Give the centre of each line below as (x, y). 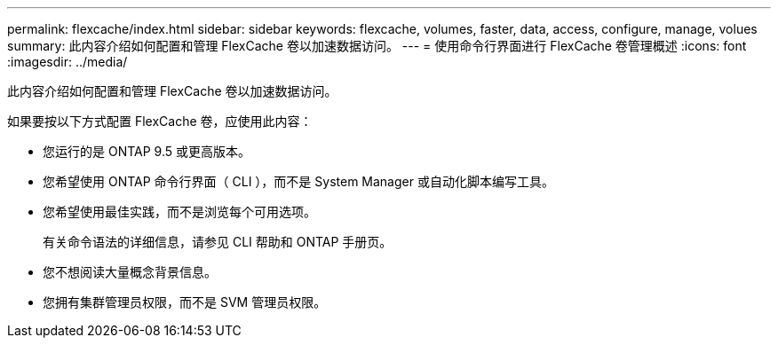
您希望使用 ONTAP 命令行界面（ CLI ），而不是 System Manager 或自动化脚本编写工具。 (298, 181)
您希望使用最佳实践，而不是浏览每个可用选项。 (179, 212)
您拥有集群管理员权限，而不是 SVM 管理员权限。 (185, 302)
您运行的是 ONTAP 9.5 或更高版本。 (147, 151)
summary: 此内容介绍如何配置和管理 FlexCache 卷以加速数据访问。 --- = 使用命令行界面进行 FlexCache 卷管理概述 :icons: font (377, 46)
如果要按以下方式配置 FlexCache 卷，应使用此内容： (160, 121)
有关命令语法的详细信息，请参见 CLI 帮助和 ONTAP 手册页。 (218, 242)
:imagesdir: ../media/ (67, 62)
